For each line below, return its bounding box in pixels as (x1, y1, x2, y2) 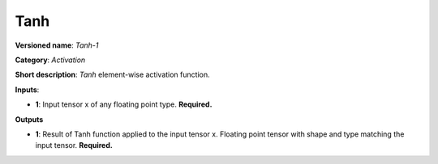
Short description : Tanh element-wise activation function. (15, 69, 210, 80)
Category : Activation (15, 55, 86, 65)
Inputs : (15, 85, 40, 95)
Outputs (15, 114, 44, 124)
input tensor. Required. (35, 141, 113, 150)
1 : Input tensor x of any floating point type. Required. (35, 99, 213, 109)
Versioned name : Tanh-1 (15, 40, 99, 50)
